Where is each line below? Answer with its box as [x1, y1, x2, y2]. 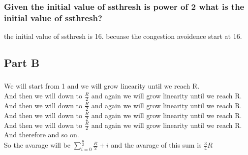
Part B [4, 55, 40, 70]
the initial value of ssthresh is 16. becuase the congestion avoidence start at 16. [4, 31, 242, 41]
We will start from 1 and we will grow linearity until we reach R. [4, 81, 200, 91]
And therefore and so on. [4, 129, 79, 140]
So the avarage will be [4, 140, 70, 150]
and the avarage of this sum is [111, 140, 202, 150]
